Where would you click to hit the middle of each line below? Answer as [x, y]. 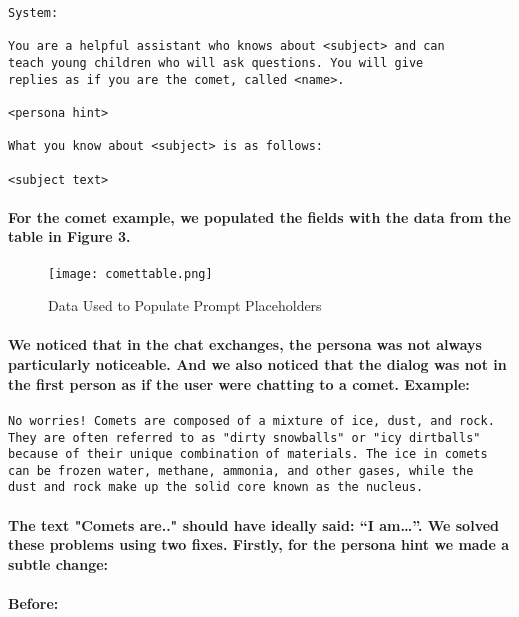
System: [33, 13]
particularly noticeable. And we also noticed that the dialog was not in [257, 364]
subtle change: [58, 563]
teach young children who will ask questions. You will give [216, 62]
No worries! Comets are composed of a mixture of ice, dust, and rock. [251, 420]
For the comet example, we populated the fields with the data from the [259, 216]
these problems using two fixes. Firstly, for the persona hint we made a [259, 544]
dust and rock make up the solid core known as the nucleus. [216, 487]
